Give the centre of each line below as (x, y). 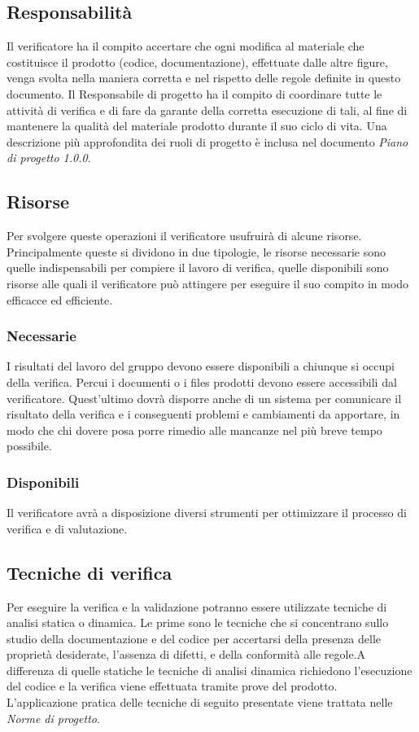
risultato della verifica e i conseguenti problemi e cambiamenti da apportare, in (203, 414)
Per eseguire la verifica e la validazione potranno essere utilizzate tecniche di (197, 606)
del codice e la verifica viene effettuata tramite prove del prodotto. (172, 686)
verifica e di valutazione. (67, 528)
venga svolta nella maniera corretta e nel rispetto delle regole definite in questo (204, 78)
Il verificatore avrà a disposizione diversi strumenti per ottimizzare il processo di (207, 513)
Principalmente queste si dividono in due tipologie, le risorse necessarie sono (196, 251)
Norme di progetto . (53, 718)
